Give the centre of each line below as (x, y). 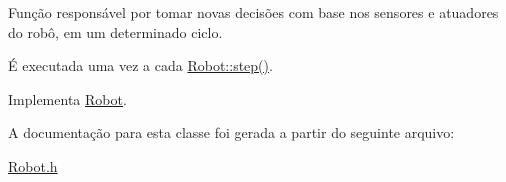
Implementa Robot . (67, 98)
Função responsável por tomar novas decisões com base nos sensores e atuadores (253, 12)
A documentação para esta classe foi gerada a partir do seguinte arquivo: (231, 132)
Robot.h (33, 165)
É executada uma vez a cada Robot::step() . (140, 65)
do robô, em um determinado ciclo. (115, 31)
